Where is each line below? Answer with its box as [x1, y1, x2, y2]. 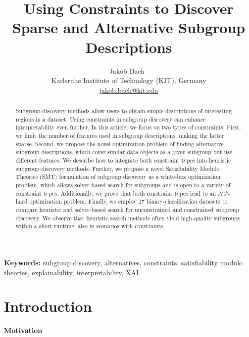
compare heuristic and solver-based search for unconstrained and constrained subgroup [15, 205, 240, 213]
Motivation [4, 325, 43, 336]
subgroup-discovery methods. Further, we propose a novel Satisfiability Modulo [15, 164, 220, 172]
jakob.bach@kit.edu [99, 84, 158, 95]
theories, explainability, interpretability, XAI [4, 267, 139, 277]
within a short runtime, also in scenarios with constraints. [15, 222, 165, 230]
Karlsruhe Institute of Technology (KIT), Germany [51, 75, 206, 85]
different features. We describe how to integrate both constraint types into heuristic [15, 156, 231, 165]
